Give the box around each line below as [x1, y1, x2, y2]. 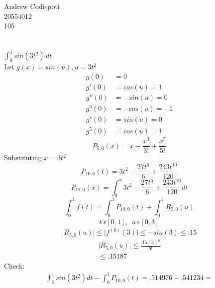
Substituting [4, 152, 42, 163]
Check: [4, 260, 25, 271]
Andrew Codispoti [4, 1, 60, 11]
